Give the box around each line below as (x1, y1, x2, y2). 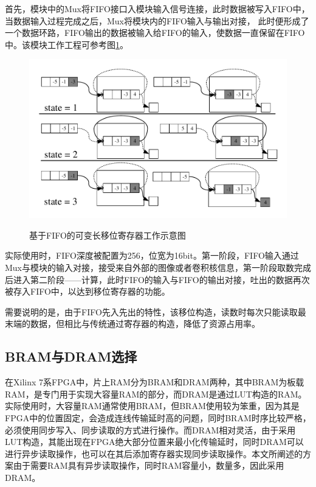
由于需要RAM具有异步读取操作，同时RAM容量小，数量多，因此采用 (13, 459, 284, 472)
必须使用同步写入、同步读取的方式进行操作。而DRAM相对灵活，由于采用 (5, 423, 296, 436)
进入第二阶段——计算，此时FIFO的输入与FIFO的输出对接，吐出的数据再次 (13, 273, 310, 286)
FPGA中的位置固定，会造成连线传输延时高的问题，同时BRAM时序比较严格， (5, 412, 311, 424)
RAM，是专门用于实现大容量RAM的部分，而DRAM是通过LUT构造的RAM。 (5, 387, 307, 400)
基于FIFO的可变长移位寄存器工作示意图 (29, 228, 186, 241)
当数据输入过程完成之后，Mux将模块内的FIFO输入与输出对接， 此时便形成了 (5, 14, 309, 27)
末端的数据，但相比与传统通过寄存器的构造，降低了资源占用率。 (5, 317, 260, 330)
